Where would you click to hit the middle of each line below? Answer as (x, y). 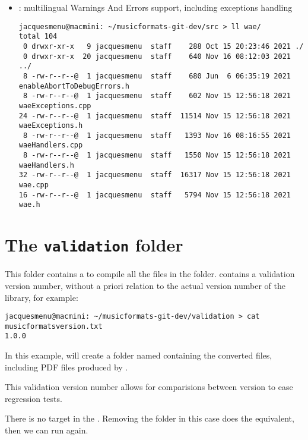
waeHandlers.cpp (51, 145)
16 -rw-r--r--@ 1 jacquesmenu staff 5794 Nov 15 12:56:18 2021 (155, 195)
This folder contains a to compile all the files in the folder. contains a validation (150, 274)
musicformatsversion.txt (54, 326)
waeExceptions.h (51, 126)
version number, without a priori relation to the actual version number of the (145, 285)
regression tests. (34, 398)
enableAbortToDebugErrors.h (74, 86)
